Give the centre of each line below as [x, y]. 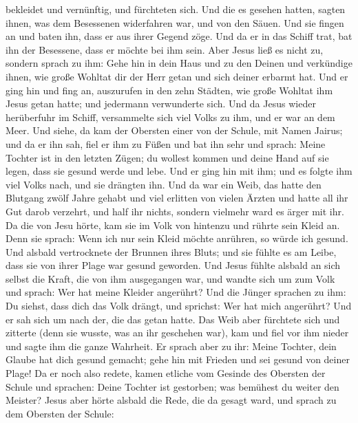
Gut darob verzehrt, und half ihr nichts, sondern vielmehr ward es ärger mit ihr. [175, 211]
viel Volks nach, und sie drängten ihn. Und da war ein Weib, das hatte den [164, 184]
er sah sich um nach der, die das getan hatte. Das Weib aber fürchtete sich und [173, 319]
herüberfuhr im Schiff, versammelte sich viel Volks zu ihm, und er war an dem [170, 117]
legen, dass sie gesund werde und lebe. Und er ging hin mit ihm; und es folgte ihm [179, 171]
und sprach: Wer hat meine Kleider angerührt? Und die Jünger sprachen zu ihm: [176, 292]
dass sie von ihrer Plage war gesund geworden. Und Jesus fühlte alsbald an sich [173, 265]
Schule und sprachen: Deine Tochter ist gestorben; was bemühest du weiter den [172, 386]
